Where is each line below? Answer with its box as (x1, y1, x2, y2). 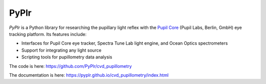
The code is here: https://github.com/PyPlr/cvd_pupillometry (9, 63, 132, 69)
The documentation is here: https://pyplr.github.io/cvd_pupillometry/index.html (9, 72, 169, 78)
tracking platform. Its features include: (9, 31, 87, 37)
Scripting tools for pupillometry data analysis (21, 54, 113, 60)
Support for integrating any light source (21, 47, 102, 53)
